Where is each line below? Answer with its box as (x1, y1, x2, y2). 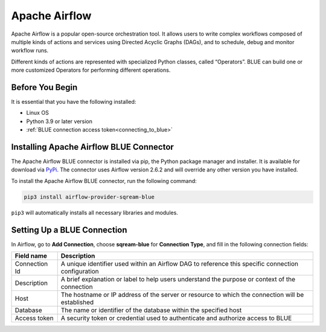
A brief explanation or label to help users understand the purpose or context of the (60, 275, 296, 284)
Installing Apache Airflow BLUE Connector (11, 142, 174, 152)
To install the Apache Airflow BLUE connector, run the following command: (11, 177, 197, 184)
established (60, 298, 94, 307)
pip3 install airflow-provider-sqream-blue (24, 193, 155, 200)
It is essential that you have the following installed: (11, 98, 136, 106)
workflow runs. (11, 47, 49, 54)
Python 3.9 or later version (26, 118, 93, 125)
